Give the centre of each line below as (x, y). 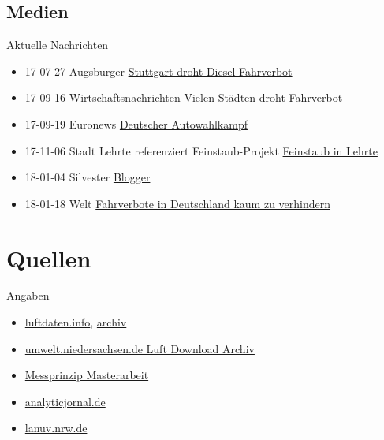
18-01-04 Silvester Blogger (88, 177)
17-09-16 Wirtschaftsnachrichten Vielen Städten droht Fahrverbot (184, 97)
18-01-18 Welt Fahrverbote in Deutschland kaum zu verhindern (178, 203)
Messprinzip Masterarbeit (87, 375)
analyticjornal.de (65, 401)
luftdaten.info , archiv (76, 322)
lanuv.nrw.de (56, 428)
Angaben (28, 295)
